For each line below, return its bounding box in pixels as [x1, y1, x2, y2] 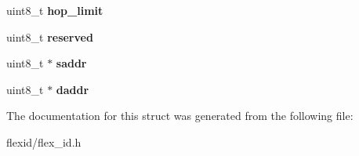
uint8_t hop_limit [6, 2, 103, 18]
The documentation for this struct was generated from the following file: [6, 107, 354, 124]
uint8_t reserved [6, 28, 93, 45]
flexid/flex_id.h [6, 133, 82, 150]
